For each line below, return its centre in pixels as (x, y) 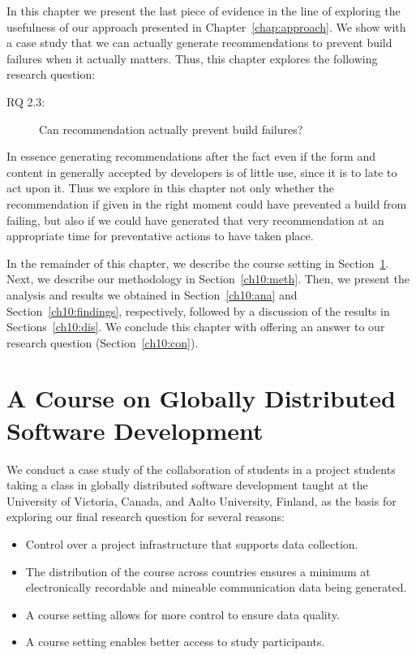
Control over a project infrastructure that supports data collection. (192, 543)
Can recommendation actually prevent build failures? (171, 129)
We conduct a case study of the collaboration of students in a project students (201, 469)
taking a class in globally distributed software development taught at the (187, 485)
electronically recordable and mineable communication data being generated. (216, 587)
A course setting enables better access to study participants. (175, 642)
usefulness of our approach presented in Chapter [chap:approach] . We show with (206, 26)
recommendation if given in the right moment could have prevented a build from (207, 203)
